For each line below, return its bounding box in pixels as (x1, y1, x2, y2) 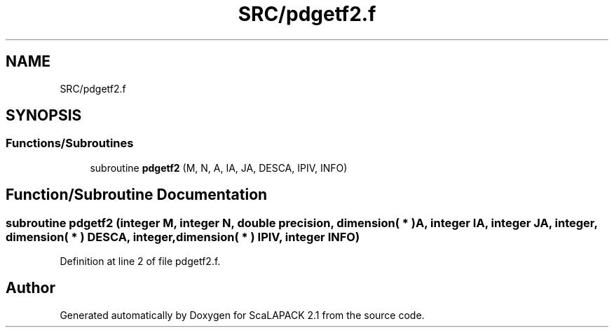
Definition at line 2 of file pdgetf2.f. (60, 255, 221, 268)
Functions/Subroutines (6, 136, 134, 151)
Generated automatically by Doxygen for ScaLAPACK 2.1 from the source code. (60, 308, 425, 321)
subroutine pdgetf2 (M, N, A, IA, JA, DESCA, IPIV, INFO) (90, 161, 348, 174)
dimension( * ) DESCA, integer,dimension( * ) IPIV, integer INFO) (6, 229, 360, 244)
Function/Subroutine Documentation (6, 186, 268, 204)
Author (6, 279, 55, 297)
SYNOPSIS (6, 107, 82, 125)
